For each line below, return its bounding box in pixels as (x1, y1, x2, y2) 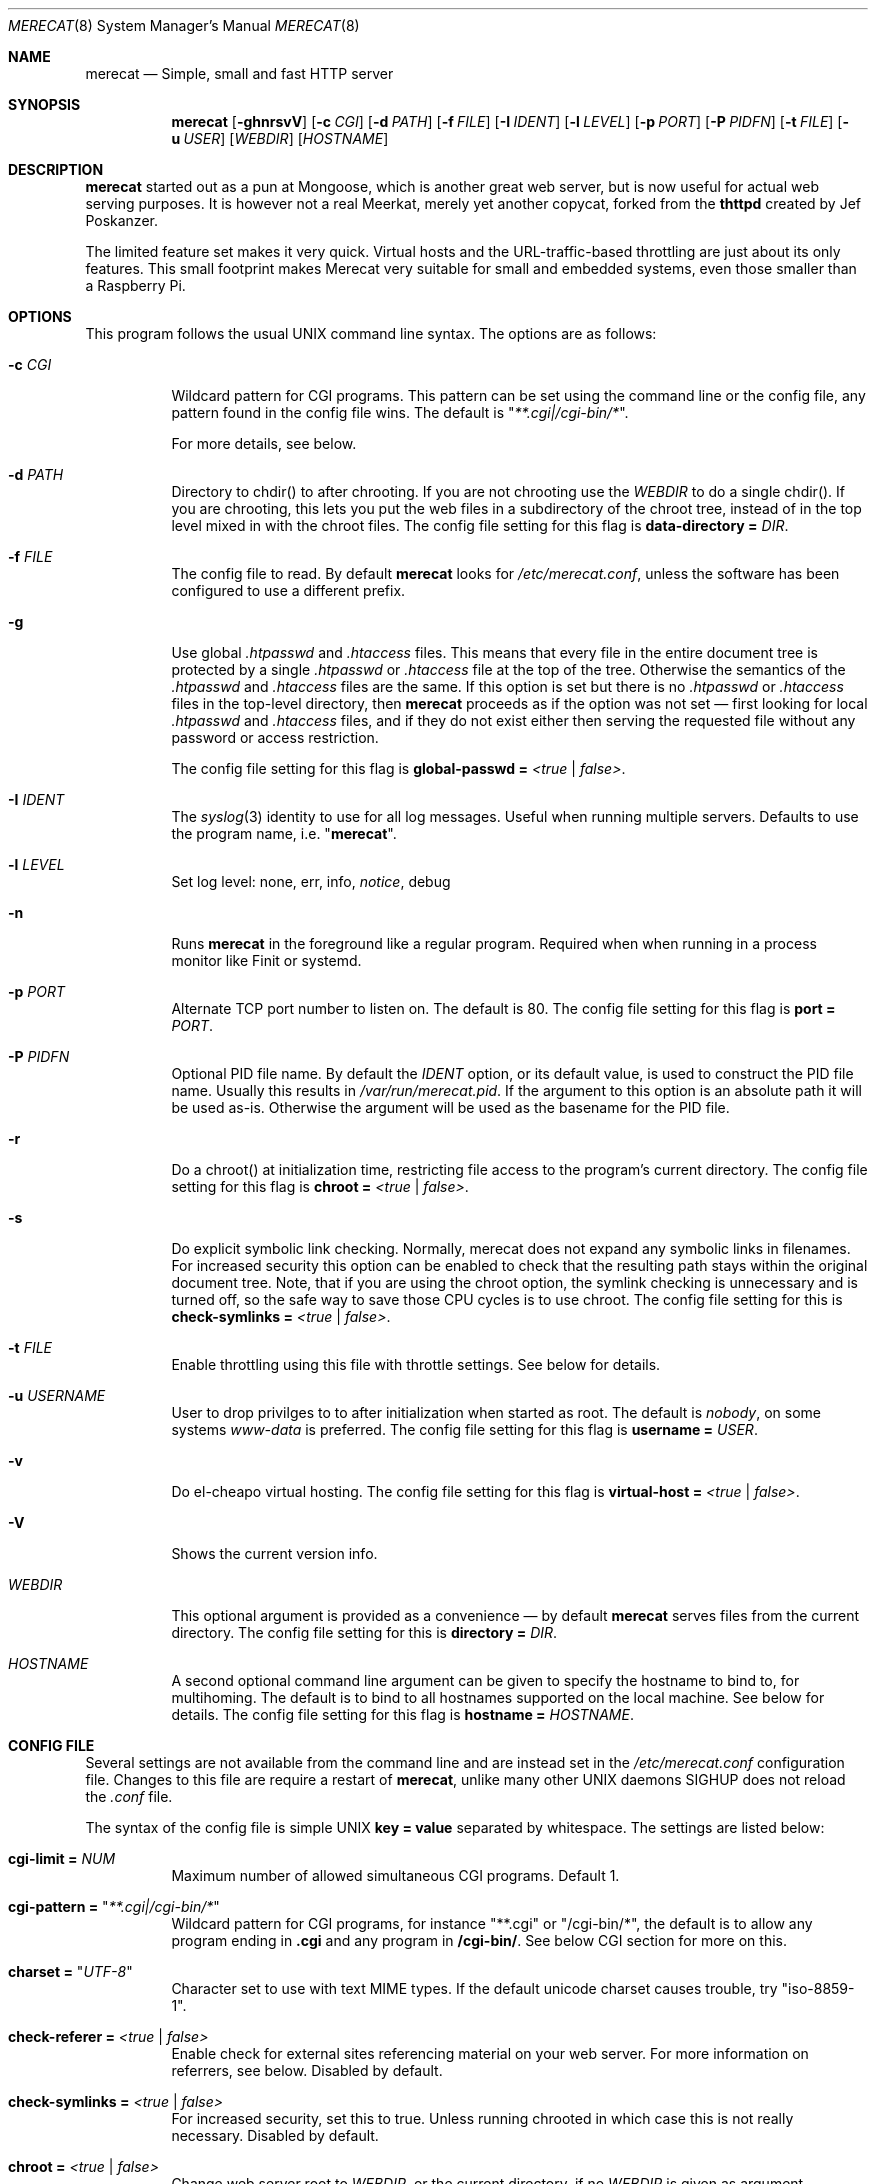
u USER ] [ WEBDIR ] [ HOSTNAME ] (171, 130, 389, 147)
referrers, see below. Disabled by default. (171, 2062, 443, 2079)
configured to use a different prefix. (171, 582, 406, 599)
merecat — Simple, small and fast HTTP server (85, 65, 394, 82)
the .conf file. (85, 1788, 173, 1805)
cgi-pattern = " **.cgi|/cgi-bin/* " (8, 1898, 220, 1915)
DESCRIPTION (8, 161, 104, 178)
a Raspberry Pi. (85, 277, 186, 294)
